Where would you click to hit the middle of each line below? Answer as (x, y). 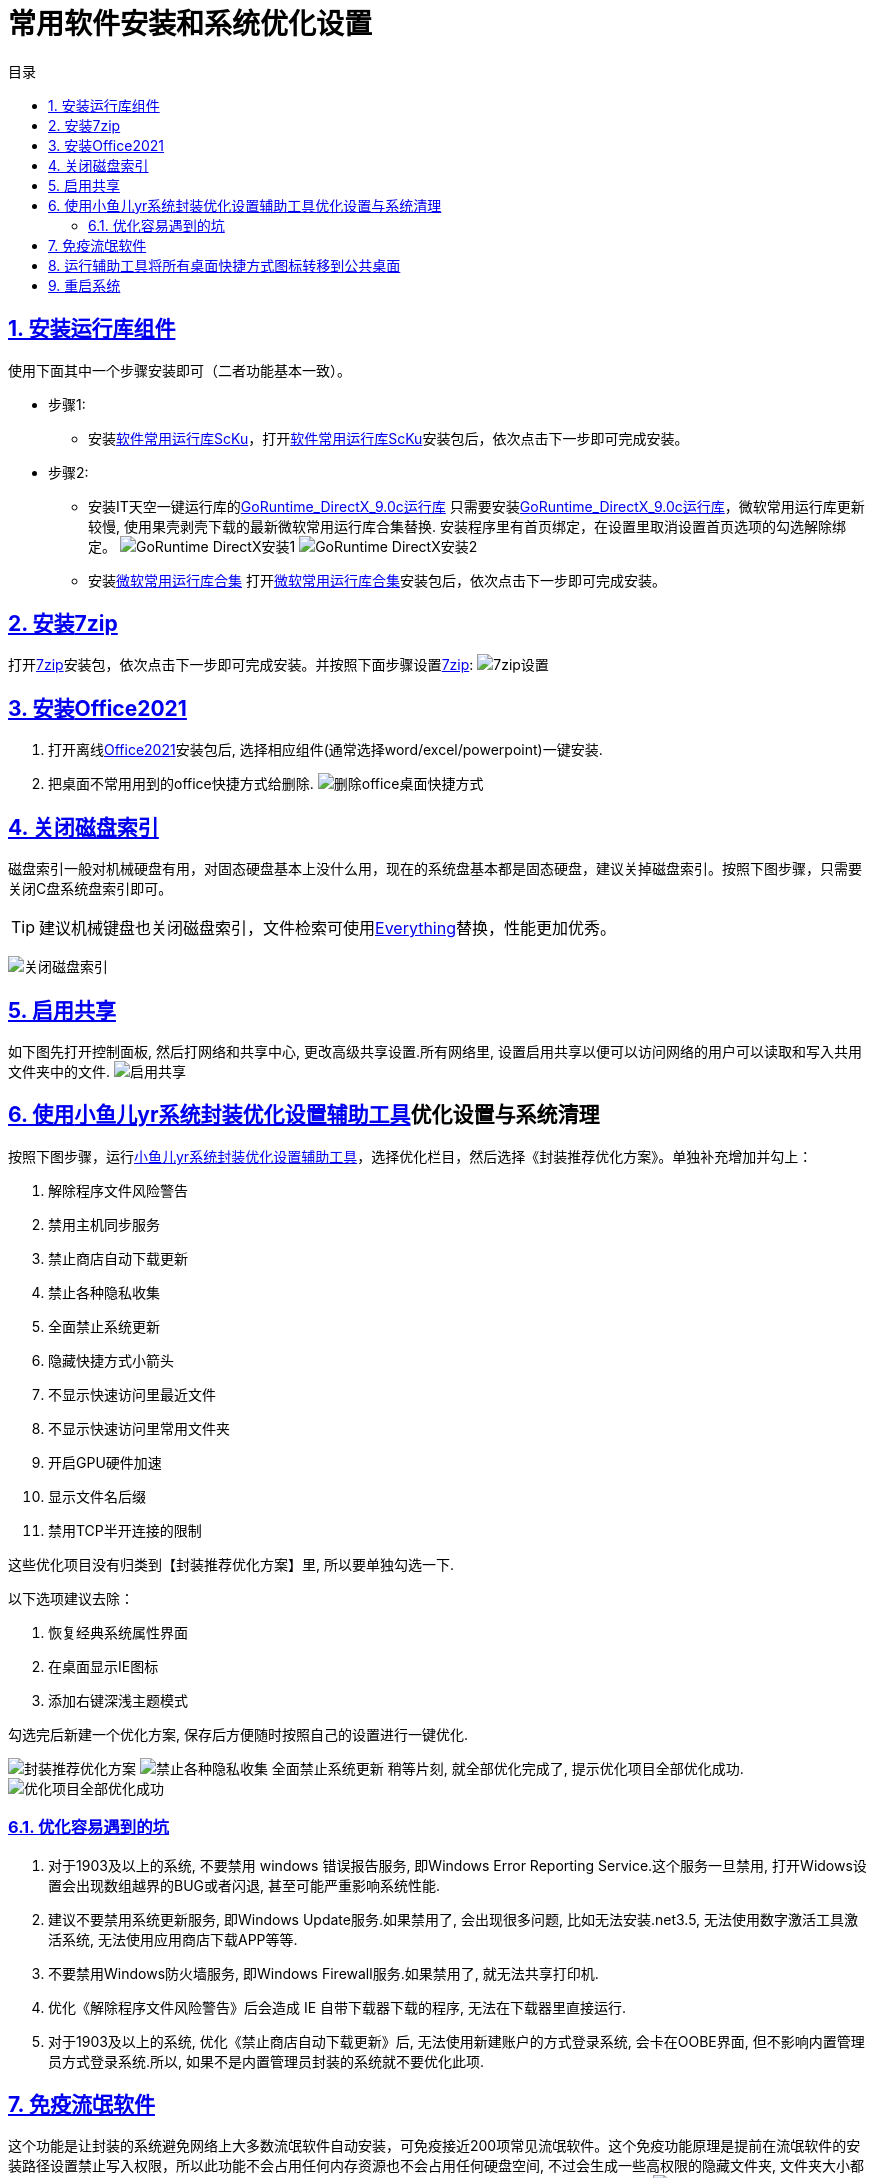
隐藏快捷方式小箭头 (111, 1360)
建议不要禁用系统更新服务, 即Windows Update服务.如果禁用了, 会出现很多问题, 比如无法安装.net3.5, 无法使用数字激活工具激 (453, 1919)
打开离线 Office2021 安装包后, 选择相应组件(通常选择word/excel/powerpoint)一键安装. (325, 750)
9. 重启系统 (84, 285)
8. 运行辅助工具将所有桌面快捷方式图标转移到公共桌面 (224, 265)
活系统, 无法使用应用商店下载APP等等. (173, 1939)
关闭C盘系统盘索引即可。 (90, 889)
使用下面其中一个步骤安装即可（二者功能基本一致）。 (179, 370)
